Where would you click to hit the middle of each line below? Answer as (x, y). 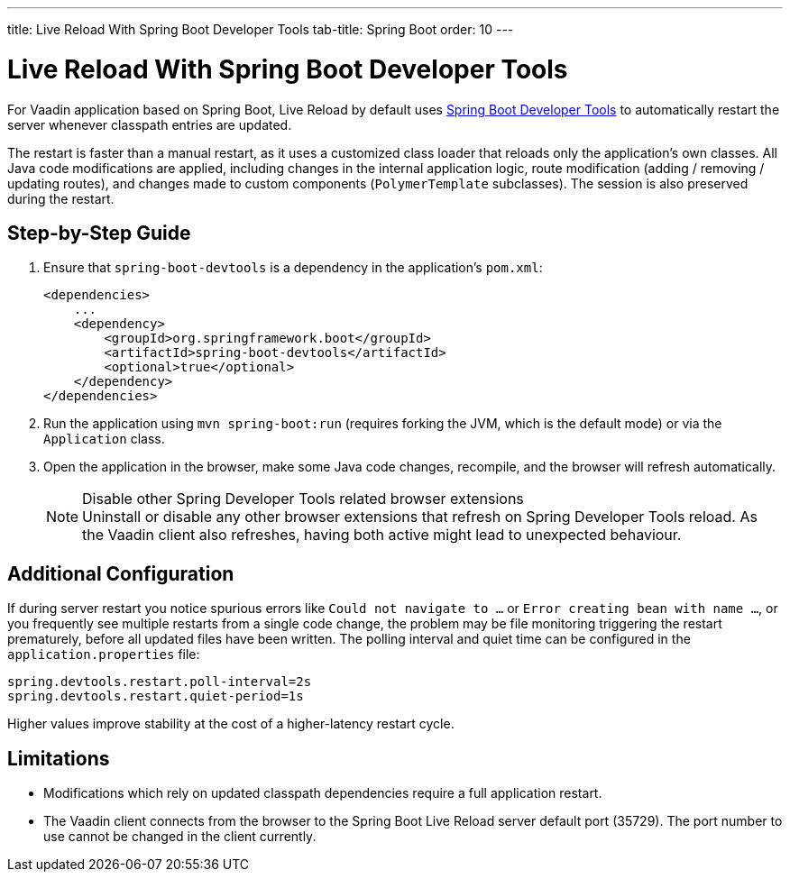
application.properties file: (104, 655)
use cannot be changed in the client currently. (180, 837)
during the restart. (61, 198)
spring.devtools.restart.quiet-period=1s (156, 696)
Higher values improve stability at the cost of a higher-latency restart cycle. (231, 724)
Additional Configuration (121, 573)
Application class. (104, 439)
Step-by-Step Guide (99, 233)
